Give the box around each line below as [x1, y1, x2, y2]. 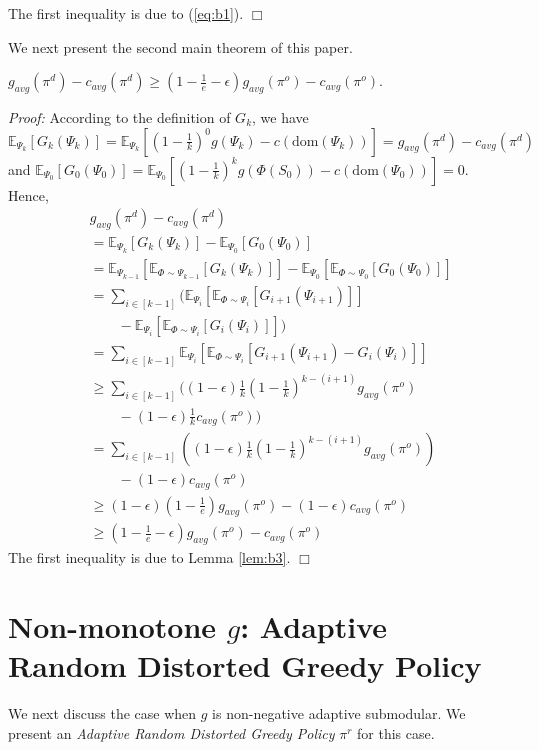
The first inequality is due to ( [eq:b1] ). [8, 3, 244, 23]
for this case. [357, 722, 435, 743]
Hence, [8, 184, 49, 205]
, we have [252, 106, 309, 127]
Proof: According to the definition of [8, 106, 231, 127]
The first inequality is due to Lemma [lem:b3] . [8, 547, 291, 568]
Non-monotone [8, 606, 217, 647]
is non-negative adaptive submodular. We [212, 703, 466, 724]
